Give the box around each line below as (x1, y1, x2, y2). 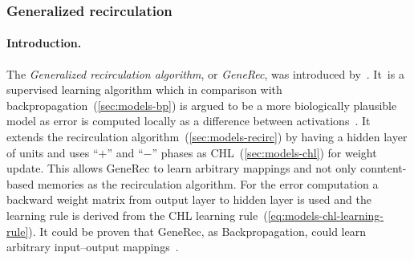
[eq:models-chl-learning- (267, 206, 384, 223)
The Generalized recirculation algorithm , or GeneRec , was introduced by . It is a (6, 65, 404, 82)
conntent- (359, 160, 407, 177)
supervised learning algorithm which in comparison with (6, 81, 282, 98)
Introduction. (6, 35, 82, 51)
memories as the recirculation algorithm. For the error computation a (37, 175, 379, 192)
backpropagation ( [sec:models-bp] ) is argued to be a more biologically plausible (6, 96, 397, 113)
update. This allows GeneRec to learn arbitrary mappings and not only (6, 160, 357, 177)
